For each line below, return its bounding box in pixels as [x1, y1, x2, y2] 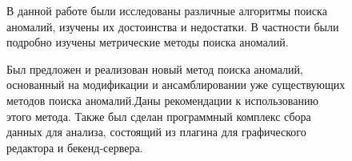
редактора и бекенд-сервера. [6, 139, 143, 155]
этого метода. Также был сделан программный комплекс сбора [6, 107, 311, 124]
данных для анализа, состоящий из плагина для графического [6, 123, 306, 140]
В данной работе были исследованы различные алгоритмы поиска [6, 2, 327, 18]
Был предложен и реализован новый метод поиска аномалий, [6, 60, 303, 77]
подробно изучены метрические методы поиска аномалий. [6, 34, 289, 50]
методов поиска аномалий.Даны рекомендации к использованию [6, 91, 318, 108]
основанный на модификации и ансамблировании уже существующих [6, 76, 346, 93]
